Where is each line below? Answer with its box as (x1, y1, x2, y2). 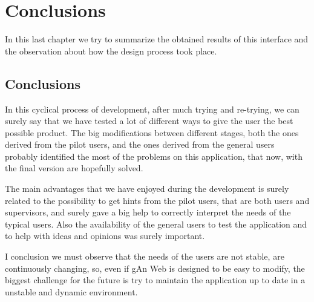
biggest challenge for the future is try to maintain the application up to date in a (5, 274, 306, 286)
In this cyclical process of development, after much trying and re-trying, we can (5, 102, 299, 115)
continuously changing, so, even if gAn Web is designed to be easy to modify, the (5, 261, 305, 274)
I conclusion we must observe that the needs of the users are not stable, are (5, 250, 284, 263)
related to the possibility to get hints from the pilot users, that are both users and (5, 194, 310, 206)
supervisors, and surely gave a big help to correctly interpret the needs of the (5, 206, 291, 218)
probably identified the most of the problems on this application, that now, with (5, 149, 303, 162)
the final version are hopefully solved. (5, 162, 143, 174)
